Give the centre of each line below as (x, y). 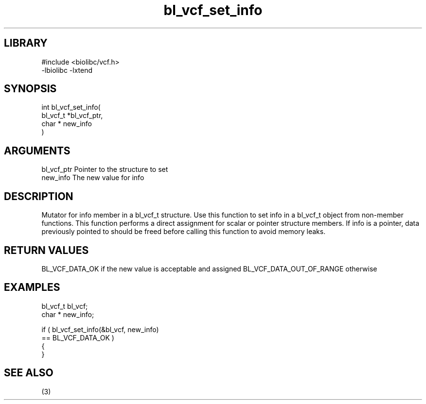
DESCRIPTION (39, 196)
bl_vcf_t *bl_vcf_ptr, (72, 116)
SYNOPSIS (30, 89)
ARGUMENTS (37, 151)
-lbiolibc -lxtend (67, 70)
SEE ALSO (29, 373)
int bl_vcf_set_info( (71, 107)
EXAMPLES (32, 287)
